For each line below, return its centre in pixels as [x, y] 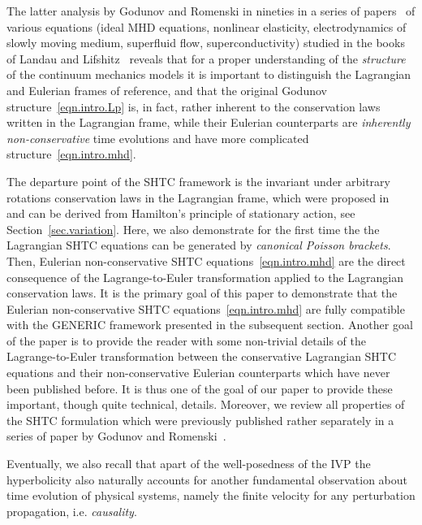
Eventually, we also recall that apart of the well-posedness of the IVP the [189, 464]
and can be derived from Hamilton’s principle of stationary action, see [181, 213]
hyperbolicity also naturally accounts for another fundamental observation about [207, 479]
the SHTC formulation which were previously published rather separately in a [200, 420]
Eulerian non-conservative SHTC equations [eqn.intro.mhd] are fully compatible [206, 308]
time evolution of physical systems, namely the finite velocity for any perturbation [211, 495]
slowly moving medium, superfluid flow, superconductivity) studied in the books [206, 43]
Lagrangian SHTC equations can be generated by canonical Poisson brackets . [199, 245]
